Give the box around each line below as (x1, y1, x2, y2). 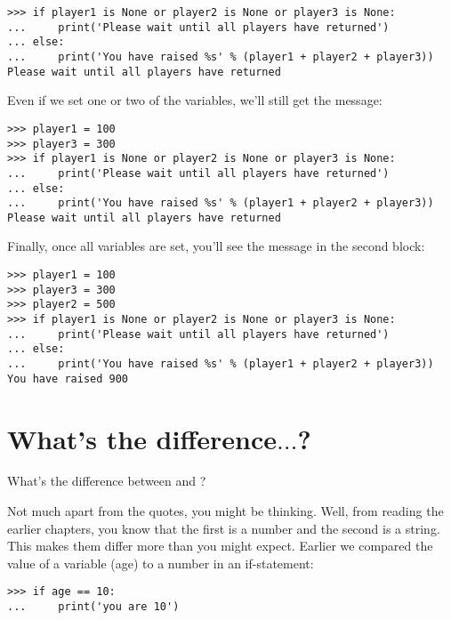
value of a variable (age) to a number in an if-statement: (7, 553, 314, 572)
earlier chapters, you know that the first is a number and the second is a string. (7, 519, 440, 537)
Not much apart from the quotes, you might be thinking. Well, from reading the (7, 502, 444, 520)
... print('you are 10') (7, 600, 180, 614)
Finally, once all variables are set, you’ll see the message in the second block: (7, 237, 425, 255)
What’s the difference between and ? (7, 471, 206, 490)
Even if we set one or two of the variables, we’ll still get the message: (7, 91, 383, 109)
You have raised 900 (7, 372, 129, 385)
